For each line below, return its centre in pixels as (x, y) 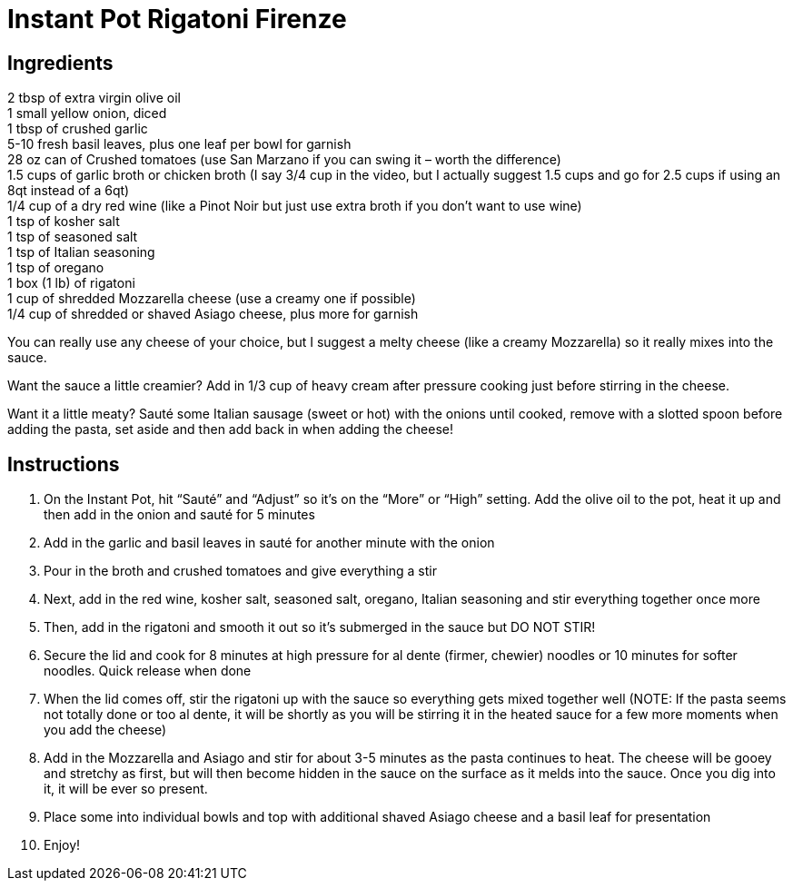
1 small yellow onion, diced (87, 113)
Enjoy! (62, 845)
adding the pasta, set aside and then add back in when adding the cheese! (231, 429)
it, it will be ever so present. (126, 789)
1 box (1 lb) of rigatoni (71, 283)
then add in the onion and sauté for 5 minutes (179, 515)
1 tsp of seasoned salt (73, 237)
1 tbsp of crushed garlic (78, 129)
